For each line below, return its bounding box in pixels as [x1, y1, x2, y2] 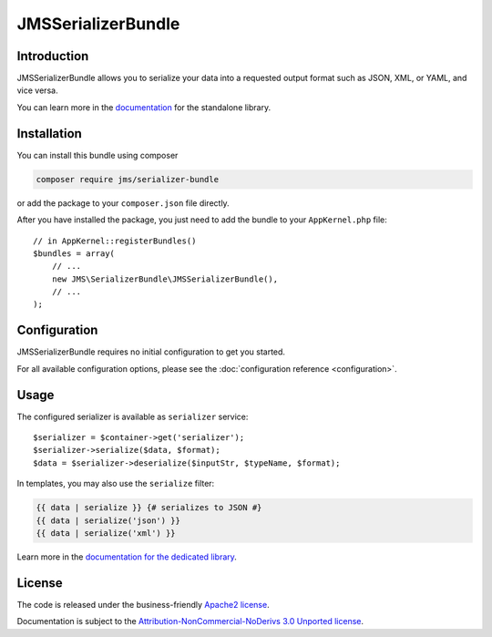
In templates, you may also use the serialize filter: [16, 478, 215, 489]
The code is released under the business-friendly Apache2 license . [16, 599, 270, 610]
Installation [16, 126, 82, 141]
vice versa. [16, 85, 58, 96]
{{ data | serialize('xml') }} [36, 528, 177, 538]
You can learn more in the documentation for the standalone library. [16, 101, 272, 113]
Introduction [16, 48, 89, 64]
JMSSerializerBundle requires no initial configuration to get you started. [16, 346, 286, 357]
